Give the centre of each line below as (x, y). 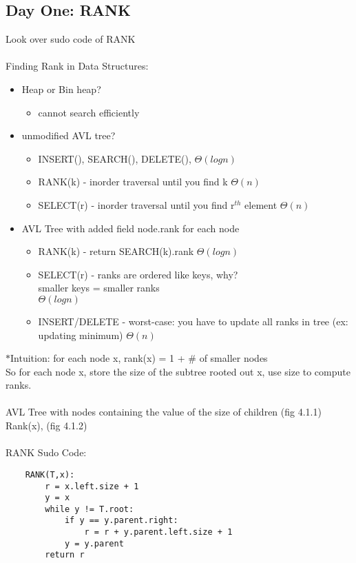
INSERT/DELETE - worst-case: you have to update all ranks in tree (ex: (193, 321)
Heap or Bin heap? (61, 89)
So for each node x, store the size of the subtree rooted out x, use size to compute (178, 371)
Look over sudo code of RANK (71, 39)
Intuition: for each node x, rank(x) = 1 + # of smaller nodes (139, 358)
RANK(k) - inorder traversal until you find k (133, 182)
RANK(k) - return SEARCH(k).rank (116, 251)
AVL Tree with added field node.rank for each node (130, 228)
